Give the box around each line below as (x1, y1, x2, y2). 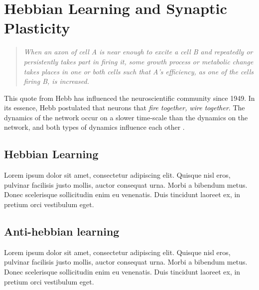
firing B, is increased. (23, 76, 89, 86)
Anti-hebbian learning (4, 224, 120, 239)
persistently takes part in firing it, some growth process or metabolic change (23, 56, 254, 66)
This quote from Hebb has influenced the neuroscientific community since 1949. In (4, 92, 255, 103)
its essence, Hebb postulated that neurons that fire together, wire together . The (4, 102, 245, 113)
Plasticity (4, 17, 70, 38)
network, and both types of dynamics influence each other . (4, 122, 185, 132)
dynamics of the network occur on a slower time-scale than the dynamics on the (4, 112, 248, 122)
